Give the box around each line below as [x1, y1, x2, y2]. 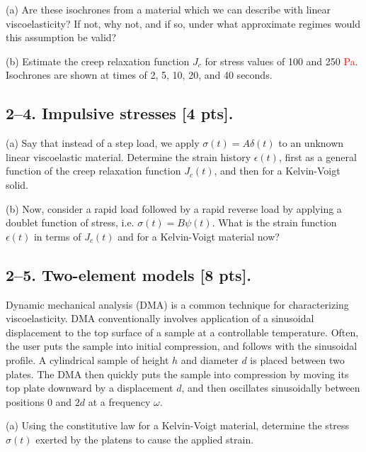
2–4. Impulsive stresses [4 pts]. [6, 102, 234, 124]
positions [6, 394, 45, 409]
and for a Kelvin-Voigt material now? [118, 228, 280, 243]
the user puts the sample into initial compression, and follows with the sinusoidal [6, 338, 358, 353]
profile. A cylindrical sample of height [6, 352, 169, 367]
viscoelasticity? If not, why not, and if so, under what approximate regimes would [6, 16, 360, 31]
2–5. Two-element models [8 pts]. [6, 263, 252, 285]
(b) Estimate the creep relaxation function [6, 53, 190, 68]
